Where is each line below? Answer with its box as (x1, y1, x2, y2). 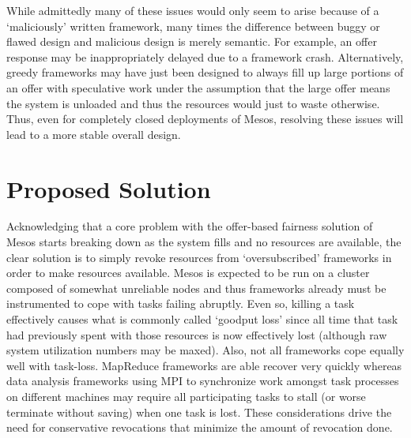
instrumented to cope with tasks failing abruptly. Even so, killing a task (6, 295, 355, 312)
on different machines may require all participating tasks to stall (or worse (6, 388, 366, 404)
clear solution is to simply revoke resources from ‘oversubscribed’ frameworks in (6, 249, 392, 265)
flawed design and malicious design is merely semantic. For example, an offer (6, 33, 377, 50)
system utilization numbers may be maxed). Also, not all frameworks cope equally (6, 342, 405, 358)
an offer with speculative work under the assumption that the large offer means (6, 79, 390, 95)
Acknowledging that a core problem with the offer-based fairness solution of (6, 218, 373, 234)
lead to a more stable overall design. (6, 125, 181, 142)
